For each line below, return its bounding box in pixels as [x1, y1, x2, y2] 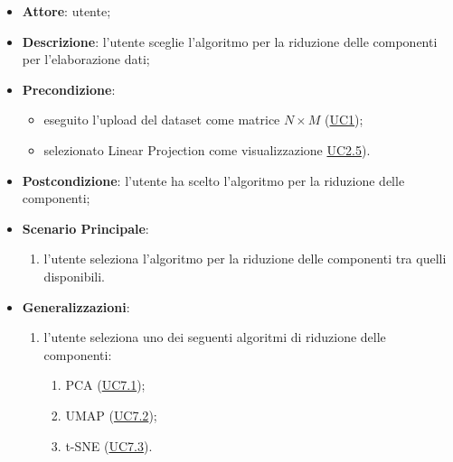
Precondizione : [22, 79, 116, 98]
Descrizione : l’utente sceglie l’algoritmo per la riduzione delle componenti [22, 32, 438, 51]
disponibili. [43, 266, 105, 285]
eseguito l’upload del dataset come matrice [43, 110, 280, 129]
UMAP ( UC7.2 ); [65, 405, 157, 424]
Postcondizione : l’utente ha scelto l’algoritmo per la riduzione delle [22, 171, 405, 189]
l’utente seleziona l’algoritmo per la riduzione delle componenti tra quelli [43, 249, 447, 268]
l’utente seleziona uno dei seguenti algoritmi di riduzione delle [43, 328, 386, 346]
